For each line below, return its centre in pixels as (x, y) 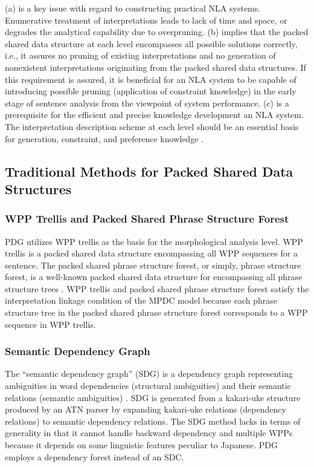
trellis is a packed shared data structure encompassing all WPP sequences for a (151, 253)
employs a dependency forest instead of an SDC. (95, 456)
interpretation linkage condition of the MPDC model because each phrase (141, 300)
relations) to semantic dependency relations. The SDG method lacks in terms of (153, 421)
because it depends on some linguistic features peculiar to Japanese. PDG (141, 445)
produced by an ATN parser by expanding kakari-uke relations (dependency (146, 409)
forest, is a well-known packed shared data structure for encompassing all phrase (154, 277)
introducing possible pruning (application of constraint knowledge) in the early (151, 91)
